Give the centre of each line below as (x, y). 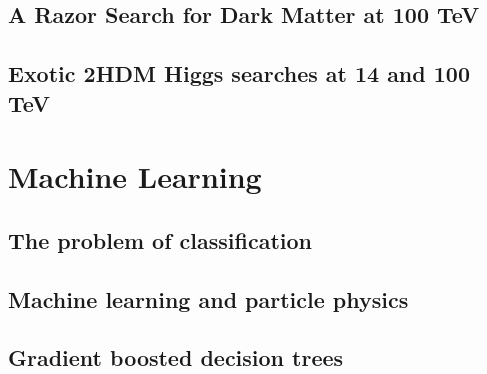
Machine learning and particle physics (208, 298)
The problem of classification (160, 239)
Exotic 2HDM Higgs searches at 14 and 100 (239, 73)
